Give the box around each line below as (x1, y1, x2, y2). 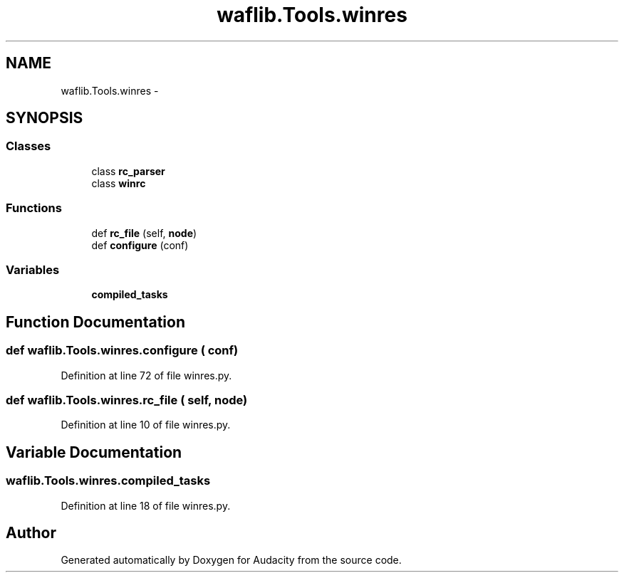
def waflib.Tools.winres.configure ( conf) (6, 343, 239, 358)
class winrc (91, 177, 146, 189)
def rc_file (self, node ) (91, 226, 197, 239)
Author (6, 523, 56, 542)
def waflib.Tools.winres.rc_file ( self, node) (6, 392, 248, 407)
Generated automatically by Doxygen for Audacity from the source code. (61, 554, 402, 567)
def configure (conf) (91, 238, 189, 251)
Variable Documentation (6, 443, 182, 461)
